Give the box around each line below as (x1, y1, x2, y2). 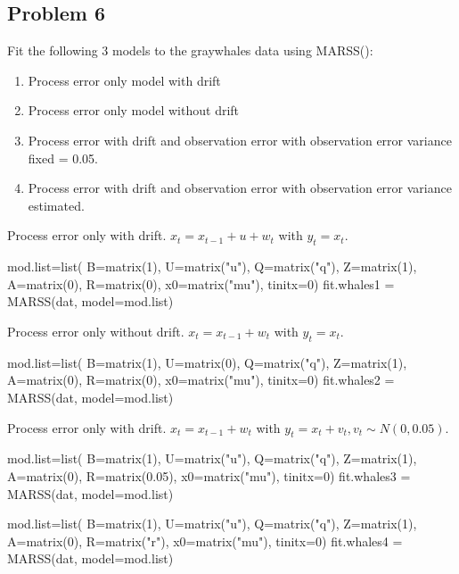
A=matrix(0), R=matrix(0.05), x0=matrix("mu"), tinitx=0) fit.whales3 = (7, 466, 411, 485)
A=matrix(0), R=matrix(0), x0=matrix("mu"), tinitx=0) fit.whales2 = (7, 370, 395, 389)
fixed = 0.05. (28, 148, 98, 167)
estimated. (28, 195, 85, 214)
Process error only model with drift (28, 71, 221, 89)
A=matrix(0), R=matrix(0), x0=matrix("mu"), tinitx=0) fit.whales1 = (7, 274, 395, 293)
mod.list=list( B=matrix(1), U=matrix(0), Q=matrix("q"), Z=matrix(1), (7, 353, 407, 371)
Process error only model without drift (28, 101, 240, 120)
